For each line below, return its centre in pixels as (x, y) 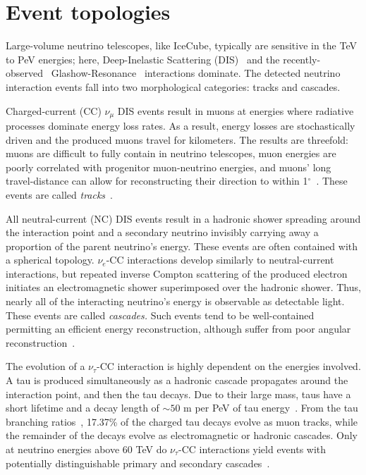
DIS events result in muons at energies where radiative (236, 110)
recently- (302, 59)
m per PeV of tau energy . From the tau (271, 408)
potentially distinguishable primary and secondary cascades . (138, 463)
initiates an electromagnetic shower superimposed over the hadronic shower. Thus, (183, 287)
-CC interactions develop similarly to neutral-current (220, 260)
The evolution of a (45, 366)
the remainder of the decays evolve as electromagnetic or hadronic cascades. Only (182, 435)
